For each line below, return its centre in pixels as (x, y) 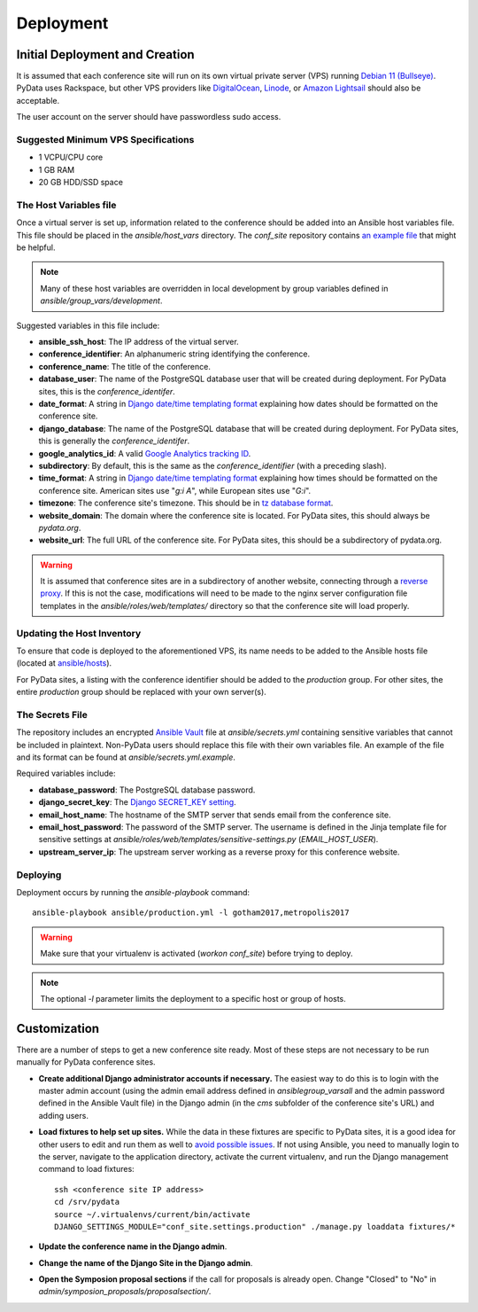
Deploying (39, 875)
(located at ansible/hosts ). (64, 663)
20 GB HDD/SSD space (81, 183)
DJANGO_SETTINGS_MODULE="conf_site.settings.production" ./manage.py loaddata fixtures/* (255, 1226)
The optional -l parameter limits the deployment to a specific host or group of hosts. (193, 998)
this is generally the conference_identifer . (114, 441)
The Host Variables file (66, 205)
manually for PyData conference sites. (86, 1062)
